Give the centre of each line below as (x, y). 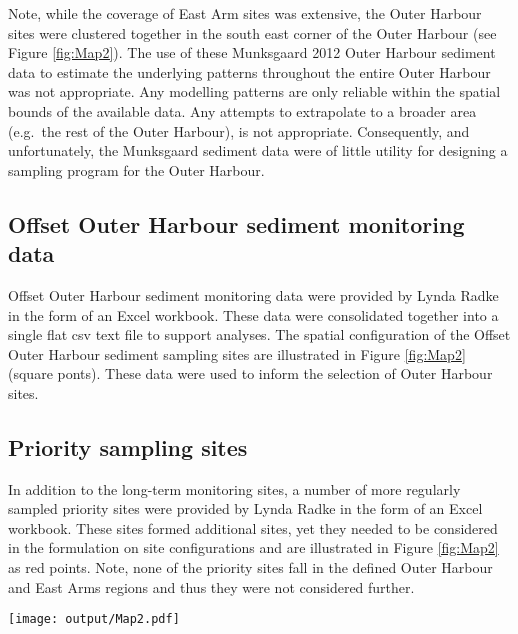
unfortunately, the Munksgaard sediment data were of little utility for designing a (258, 150)
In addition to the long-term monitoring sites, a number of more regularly (234, 488)
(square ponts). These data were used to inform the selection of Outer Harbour (250, 373)
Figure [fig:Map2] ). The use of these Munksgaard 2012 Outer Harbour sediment (252, 52)
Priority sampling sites (128, 446)
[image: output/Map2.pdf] (94, 619)
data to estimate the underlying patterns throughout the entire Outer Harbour (249, 71)
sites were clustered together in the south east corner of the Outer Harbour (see (252, 32)
